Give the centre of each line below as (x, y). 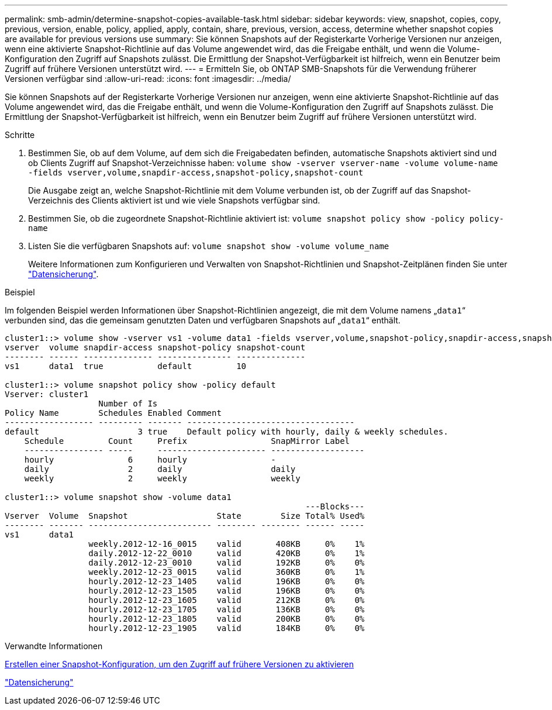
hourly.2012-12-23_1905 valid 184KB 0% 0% (227, 628)
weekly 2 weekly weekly (162, 478)
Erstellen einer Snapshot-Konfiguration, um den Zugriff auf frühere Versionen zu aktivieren (179, 664)
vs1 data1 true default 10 (126, 366)
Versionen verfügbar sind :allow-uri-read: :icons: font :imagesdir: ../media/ (148, 79)
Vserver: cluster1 (47, 394)
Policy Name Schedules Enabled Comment (113, 413)
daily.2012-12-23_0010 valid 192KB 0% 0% (227, 563)
